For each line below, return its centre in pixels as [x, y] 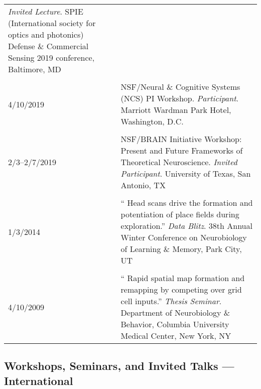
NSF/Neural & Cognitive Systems [180, 87]
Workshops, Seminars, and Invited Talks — [119, 366]
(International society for [52, 23]
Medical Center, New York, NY [176, 336]
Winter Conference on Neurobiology [184, 237]
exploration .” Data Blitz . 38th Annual [186, 226]
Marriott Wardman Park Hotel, [176, 110]
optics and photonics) [46, 34]
